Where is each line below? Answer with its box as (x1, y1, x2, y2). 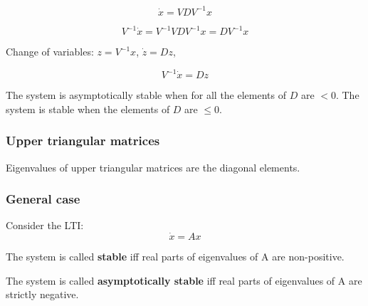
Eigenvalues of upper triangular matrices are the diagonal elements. (6, 159, 300, 174)
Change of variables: (6, 44, 94, 58)
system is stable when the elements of (6, 101, 170, 116)
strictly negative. (6, 287, 79, 302)
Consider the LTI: (6, 218, 84, 233)
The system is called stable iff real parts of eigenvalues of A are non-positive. (6, 249, 345, 264)
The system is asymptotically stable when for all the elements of (6, 88, 287, 102)
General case (6, 190, 80, 208)
